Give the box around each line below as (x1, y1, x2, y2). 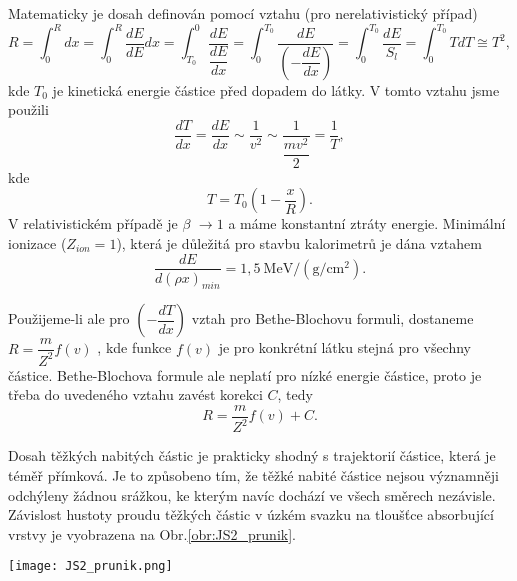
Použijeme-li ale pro (8, 308, 130, 329)
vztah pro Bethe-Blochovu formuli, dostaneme (191, 308, 474, 329)
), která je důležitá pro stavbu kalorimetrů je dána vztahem (116, 232, 482, 253)
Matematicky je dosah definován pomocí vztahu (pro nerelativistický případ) (8, 3, 478, 23)
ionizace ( (8, 232, 67, 253)
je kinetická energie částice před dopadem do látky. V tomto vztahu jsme (52, 79, 500, 100)
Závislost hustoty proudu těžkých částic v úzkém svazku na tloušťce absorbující (8, 504, 494, 525)
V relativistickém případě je (8, 213, 178, 234)
